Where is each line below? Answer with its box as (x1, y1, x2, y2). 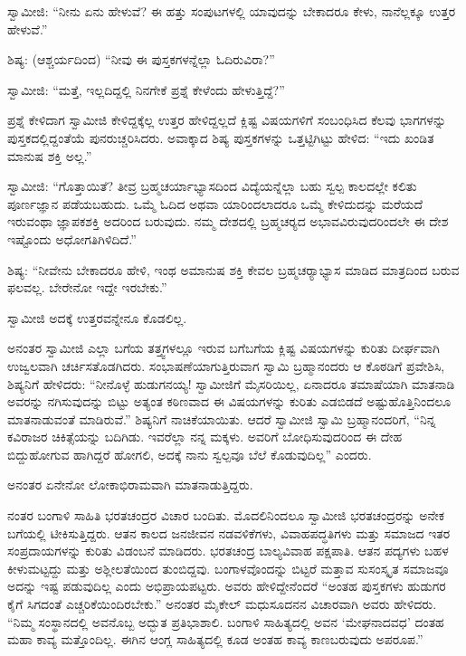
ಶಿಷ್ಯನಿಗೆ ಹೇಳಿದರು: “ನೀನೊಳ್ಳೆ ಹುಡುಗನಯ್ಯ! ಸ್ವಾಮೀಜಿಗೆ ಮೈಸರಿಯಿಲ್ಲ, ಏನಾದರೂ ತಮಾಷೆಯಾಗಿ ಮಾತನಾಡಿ (7, 374, 455, 393)
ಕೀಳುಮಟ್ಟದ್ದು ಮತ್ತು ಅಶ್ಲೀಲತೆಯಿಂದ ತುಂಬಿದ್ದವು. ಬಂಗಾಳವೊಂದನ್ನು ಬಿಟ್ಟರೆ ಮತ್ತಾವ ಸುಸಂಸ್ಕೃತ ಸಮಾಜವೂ (7, 558, 449, 577)
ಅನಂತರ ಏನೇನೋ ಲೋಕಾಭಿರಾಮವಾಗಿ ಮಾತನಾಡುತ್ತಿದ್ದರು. (7, 475, 253, 494)
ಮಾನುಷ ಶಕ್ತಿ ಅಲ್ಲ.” (7, 146, 92, 165)
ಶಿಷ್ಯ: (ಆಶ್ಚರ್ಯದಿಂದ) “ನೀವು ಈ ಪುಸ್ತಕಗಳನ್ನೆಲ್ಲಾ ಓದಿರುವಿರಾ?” (7, 50, 275, 69)
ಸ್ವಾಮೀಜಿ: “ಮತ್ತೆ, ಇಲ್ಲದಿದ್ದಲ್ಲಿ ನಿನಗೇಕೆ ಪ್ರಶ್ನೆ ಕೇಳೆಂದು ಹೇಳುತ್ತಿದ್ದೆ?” (7, 80, 285, 99)
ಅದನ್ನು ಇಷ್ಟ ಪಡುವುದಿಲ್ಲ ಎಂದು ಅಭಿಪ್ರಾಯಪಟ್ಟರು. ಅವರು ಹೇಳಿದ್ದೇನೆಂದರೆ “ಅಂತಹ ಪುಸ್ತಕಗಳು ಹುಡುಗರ (7, 576, 446, 595)
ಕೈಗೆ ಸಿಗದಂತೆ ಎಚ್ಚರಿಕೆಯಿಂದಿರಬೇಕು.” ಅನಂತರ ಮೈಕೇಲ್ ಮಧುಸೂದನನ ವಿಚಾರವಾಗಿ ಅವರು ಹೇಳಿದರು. (7, 594, 437, 613)
